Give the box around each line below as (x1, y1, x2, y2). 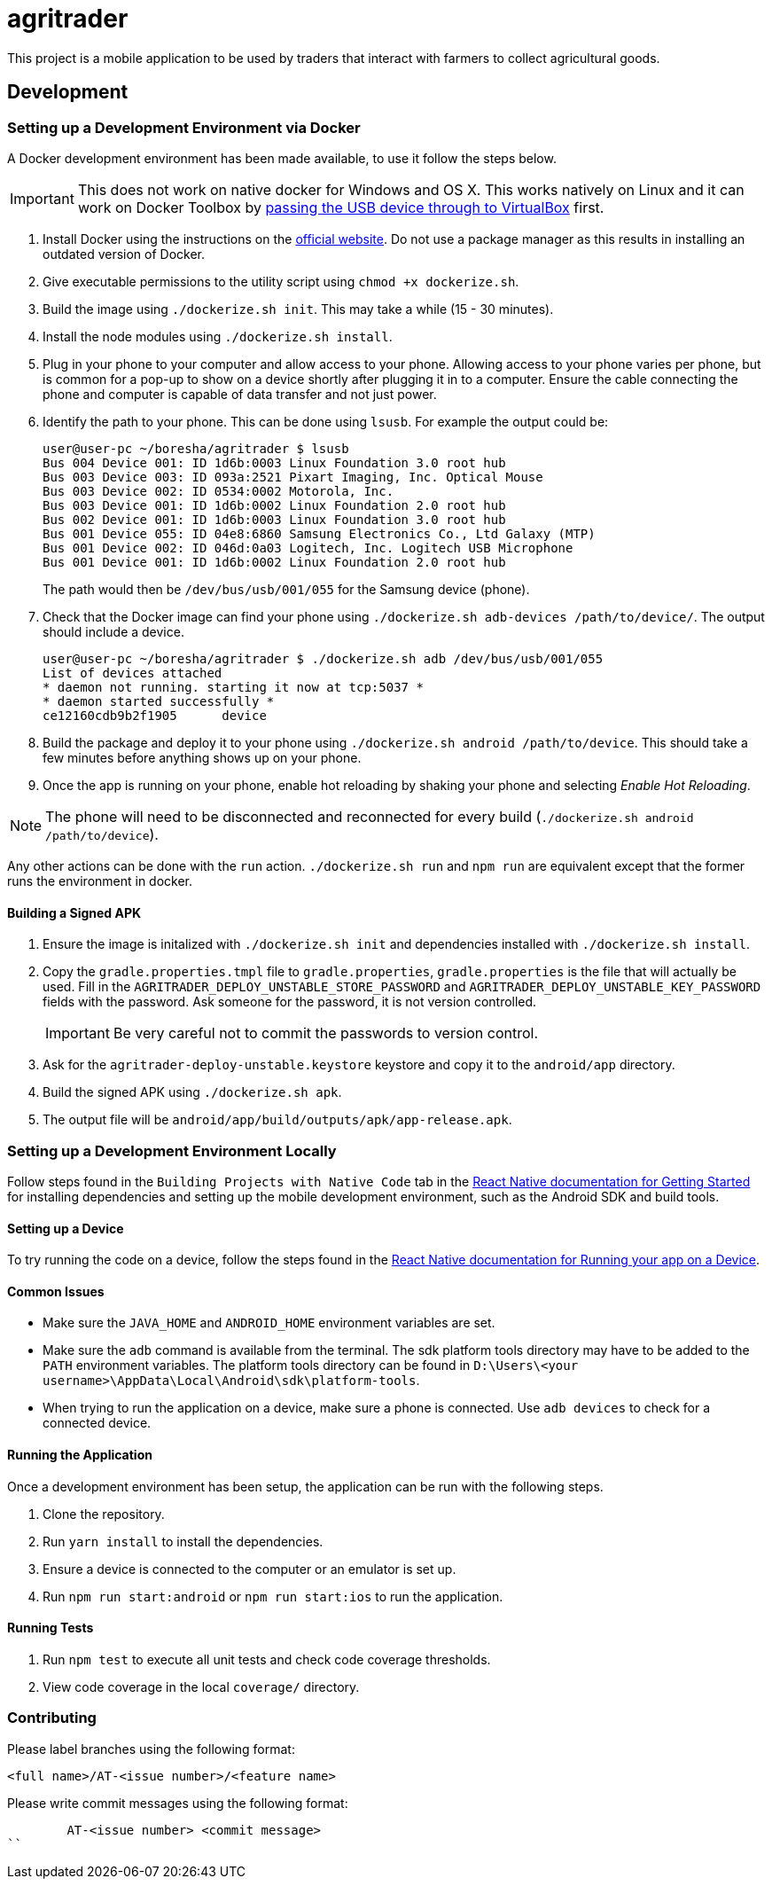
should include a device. (43, 623, 184, 639)
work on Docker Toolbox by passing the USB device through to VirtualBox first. (77, 198, 604, 216)
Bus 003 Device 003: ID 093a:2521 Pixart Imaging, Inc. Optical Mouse (43, 469, 543, 484)
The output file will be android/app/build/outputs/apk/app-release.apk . (43, 1112, 512, 1128)
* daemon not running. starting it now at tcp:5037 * (43, 679, 424, 694)
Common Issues (7, 1283, 105, 1299)
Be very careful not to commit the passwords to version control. (113, 1024, 539, 1043)
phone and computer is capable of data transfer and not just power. (43, 386, 437, 402)
